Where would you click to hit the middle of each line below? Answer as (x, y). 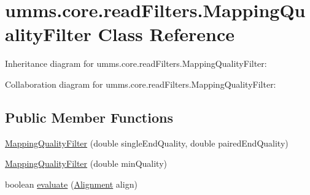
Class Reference (166, 34)
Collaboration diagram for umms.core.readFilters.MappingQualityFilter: (141, 84)
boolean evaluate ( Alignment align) (71, 184)
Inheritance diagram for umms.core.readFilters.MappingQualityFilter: (136, 63)
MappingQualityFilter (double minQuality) (86, 163)
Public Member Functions (89, 117)
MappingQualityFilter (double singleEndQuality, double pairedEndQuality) (147, 143)
